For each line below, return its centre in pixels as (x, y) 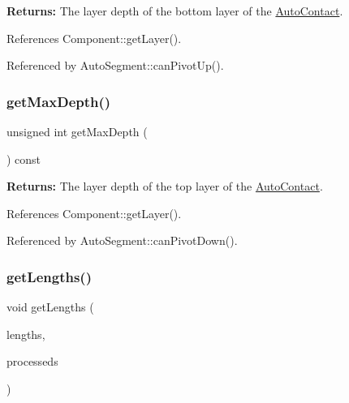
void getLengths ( (50, 307)
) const (24, 159)
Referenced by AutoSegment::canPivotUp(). (115, 65)
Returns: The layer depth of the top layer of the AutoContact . (165, 186)
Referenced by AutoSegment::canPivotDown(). (122, 240)
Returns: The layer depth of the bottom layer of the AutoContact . (175, 11)
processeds (32, 361)
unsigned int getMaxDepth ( (77, 131)
